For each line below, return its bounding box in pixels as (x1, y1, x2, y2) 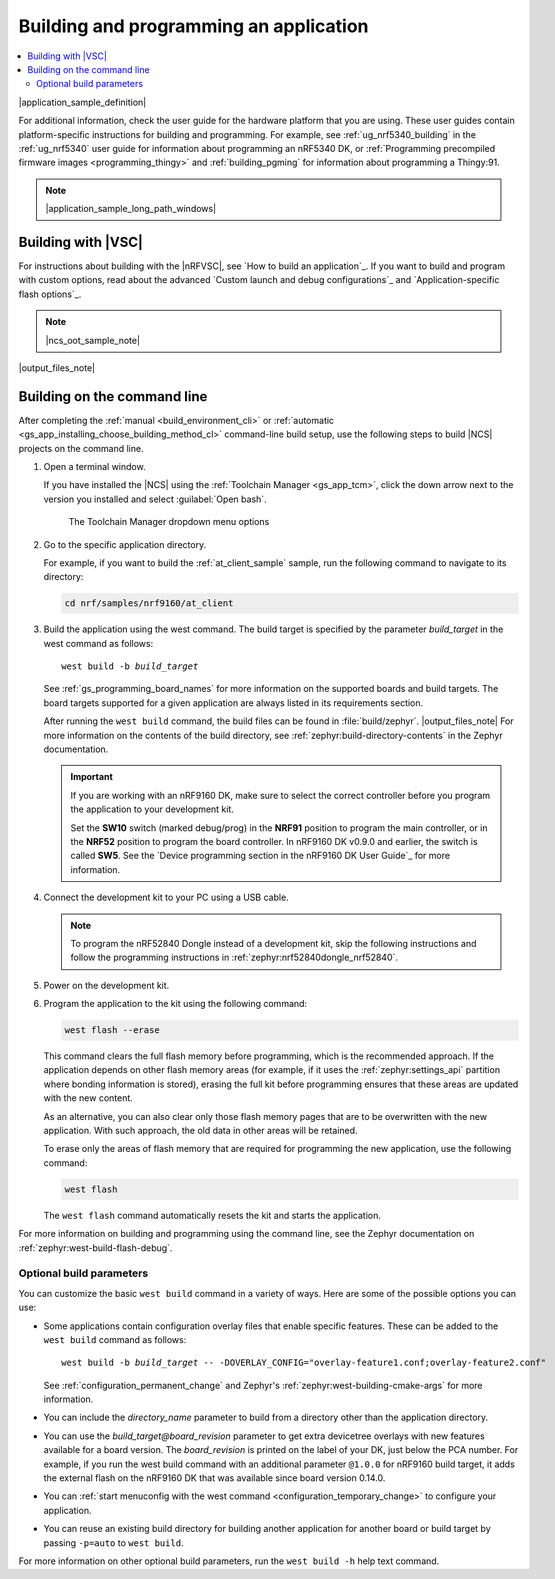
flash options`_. (18, 288, 82, 300)
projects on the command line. (18, 442, 144, 454)
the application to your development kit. (70, 803, 235, 815)
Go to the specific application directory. (43, 538, 207, 550)
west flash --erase (64, 1025, 160, 1036)
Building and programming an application (18, 15, 369, 37)
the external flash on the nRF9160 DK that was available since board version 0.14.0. (43, 1472, 386, 1484)
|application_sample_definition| (18, 96, 147, 108)
